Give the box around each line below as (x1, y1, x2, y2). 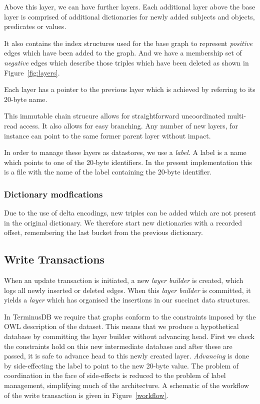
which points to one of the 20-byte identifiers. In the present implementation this (4, 156, 252, 167)
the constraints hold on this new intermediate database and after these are (4, 340, 232, 351)
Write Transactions (4, 251, 105, 267)
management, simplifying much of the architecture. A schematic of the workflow (4, 380, 249, 390)
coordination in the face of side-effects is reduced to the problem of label (4, 370, 226, 380)
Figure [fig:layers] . (4, 67, 60, 77)
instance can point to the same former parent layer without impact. (4, 130, 211, 140)
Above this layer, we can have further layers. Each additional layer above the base (4, 1, 255, 11)
